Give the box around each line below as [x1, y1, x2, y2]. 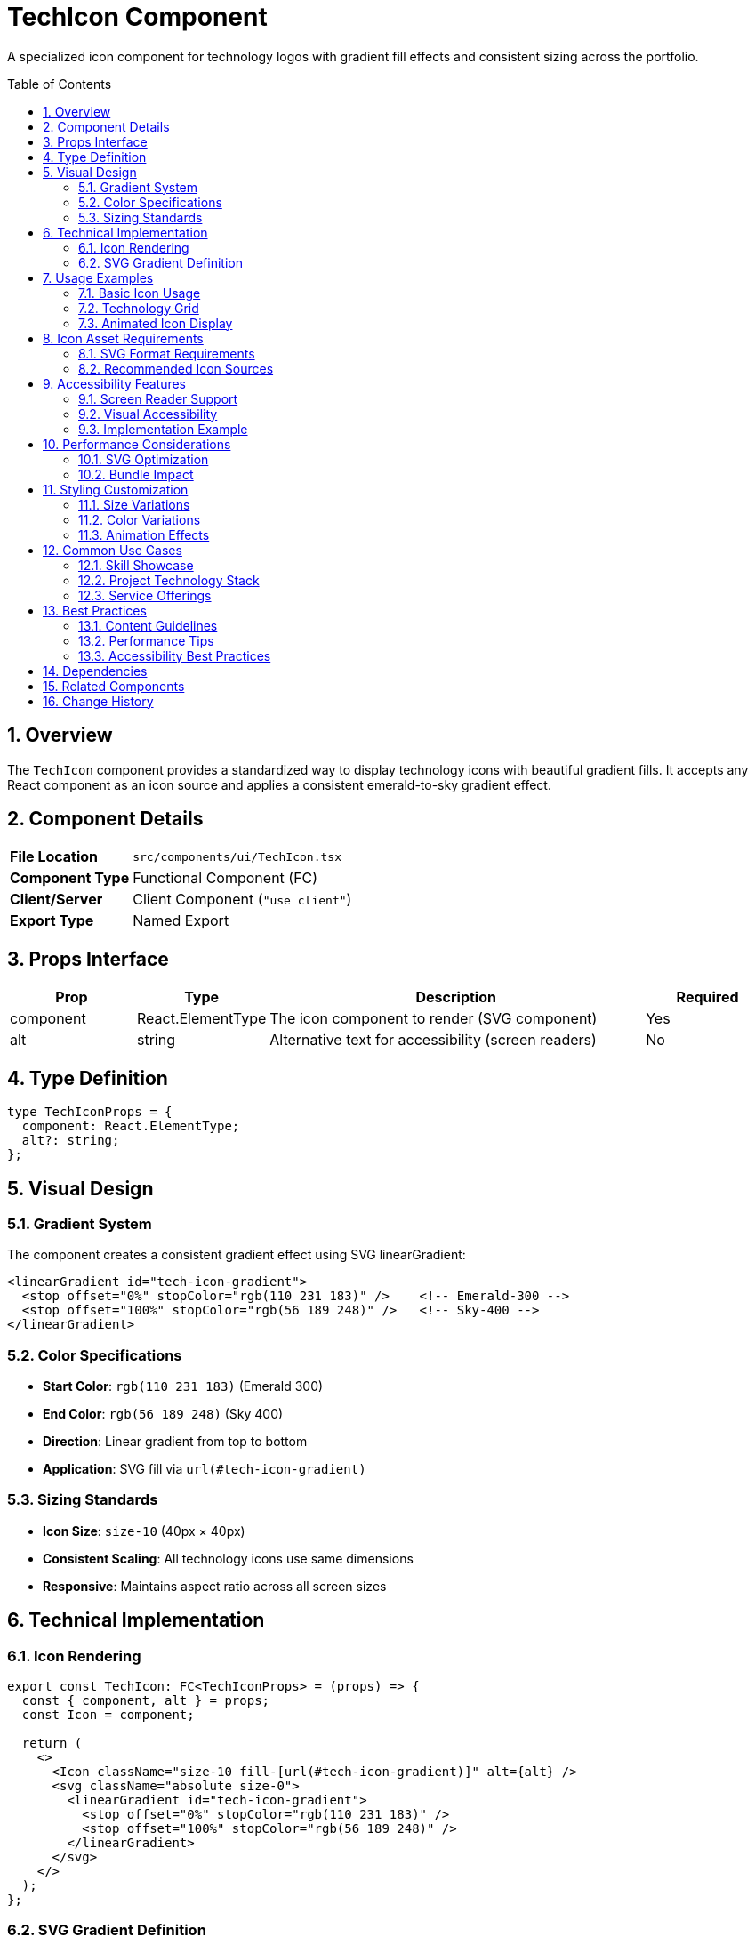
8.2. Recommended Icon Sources [78, 360, 274, 376]
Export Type [10, 912, 94, 930]
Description [415, 988, 496, 1007]
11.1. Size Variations [78, 496, 190, 512]
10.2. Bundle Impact [78, 466, 194, 482]
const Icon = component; [21, 1708, 195, 1723]
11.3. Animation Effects [78, 526, 210, 543]
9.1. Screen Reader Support [78, 390, 238, 406]
